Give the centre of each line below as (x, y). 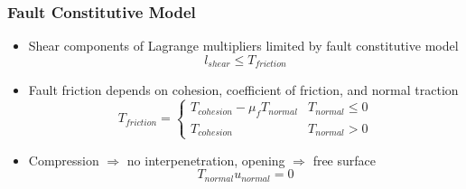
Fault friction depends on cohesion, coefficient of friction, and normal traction (243, 90)
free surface (345, 160)
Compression (64, 160)
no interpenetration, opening (206, 160)
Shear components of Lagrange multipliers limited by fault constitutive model (243, 46)
